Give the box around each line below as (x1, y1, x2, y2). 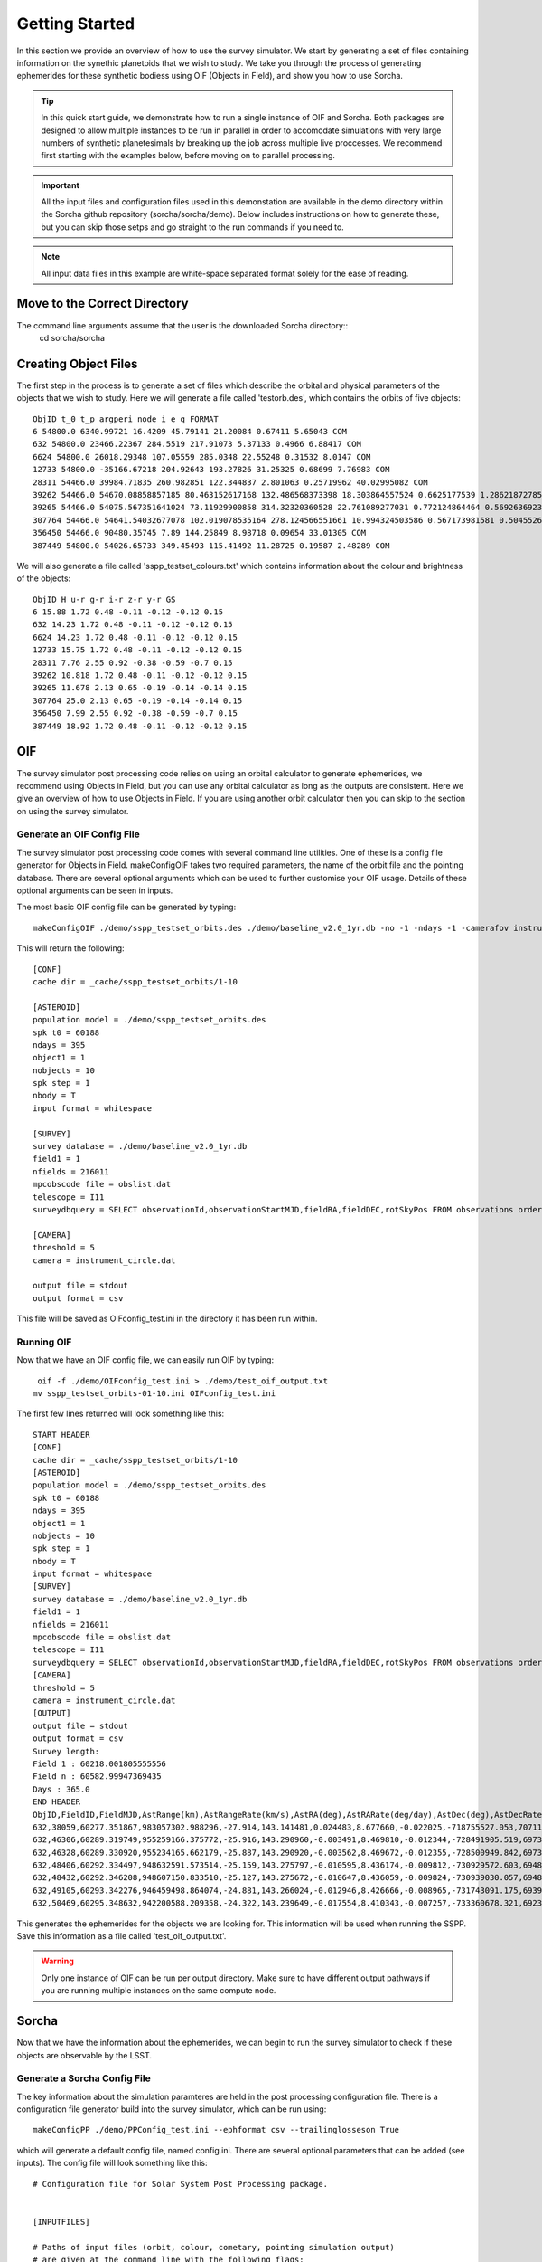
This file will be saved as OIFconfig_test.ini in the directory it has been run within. (16, 1313, 318, 1325)
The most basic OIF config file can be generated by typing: (16, 901, 237, 913)
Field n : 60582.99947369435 (33, 1772, 162, 1782)
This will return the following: (16, 943, 126, 954)
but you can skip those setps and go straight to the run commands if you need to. (41, 222, 345, 233)
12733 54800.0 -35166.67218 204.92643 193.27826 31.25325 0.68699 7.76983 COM (33, 464, 390, 475)
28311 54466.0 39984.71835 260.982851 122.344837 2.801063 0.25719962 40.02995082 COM (33, 477, 428, 488)
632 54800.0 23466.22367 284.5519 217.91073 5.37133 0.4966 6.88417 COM (33, 439, 361, 450)
